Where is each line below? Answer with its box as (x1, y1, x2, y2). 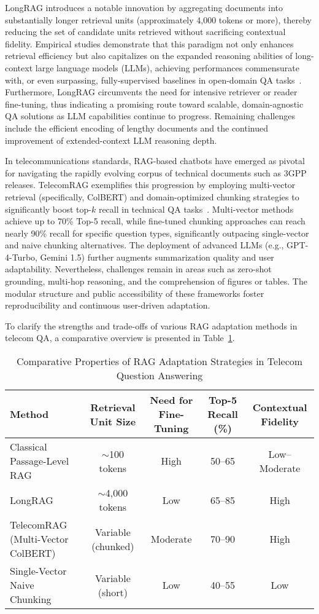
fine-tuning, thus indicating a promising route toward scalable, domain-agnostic (5, 97, 304, 110)
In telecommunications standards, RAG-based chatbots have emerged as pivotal (5, 154, 305, 167)
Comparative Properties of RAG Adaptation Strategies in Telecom (16, 354, 303, 369)
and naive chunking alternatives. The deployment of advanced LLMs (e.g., (5, 238, 284, 251)
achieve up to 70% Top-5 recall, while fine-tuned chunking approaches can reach (5, 215, 306, 227)
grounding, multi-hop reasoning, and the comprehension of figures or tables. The (5, 275, 307, 288)
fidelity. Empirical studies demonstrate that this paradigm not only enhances (5, 37, 294, 50)
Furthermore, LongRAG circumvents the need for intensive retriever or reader (5, 85, 298, 98)
